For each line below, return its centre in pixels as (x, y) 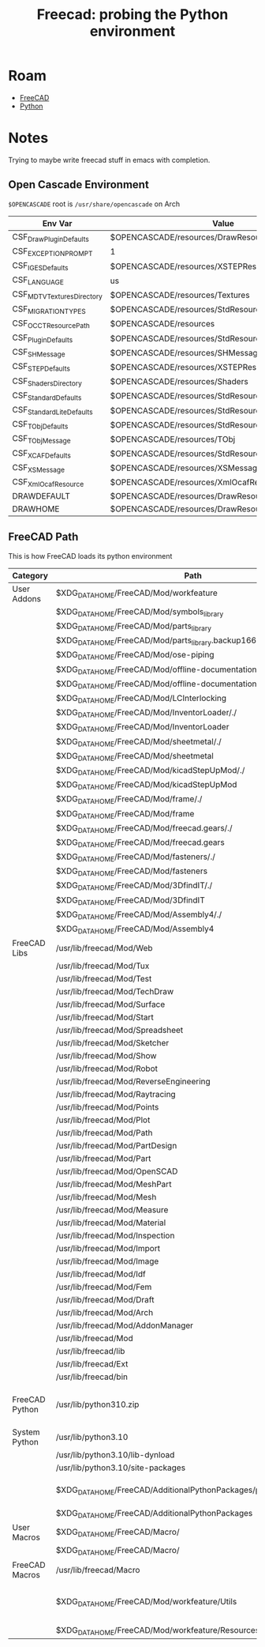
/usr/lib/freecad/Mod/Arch (105, 1313)
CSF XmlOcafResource (48, 482)
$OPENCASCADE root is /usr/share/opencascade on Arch (94, 204)
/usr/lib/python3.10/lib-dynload (115, 1455)
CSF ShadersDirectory (47, 382)
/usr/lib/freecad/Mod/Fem (104, 1287)
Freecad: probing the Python (132, 15)
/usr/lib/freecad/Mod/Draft (105, 1300)
